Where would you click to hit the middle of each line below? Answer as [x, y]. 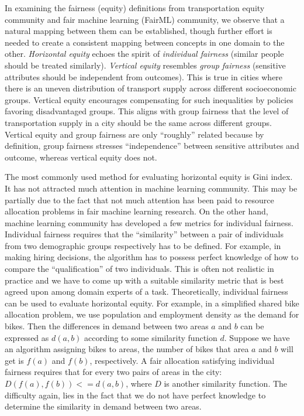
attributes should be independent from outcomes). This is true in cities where [144, 76]
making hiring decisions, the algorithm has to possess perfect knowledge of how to [152, 257]
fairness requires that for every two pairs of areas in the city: [113, 372]
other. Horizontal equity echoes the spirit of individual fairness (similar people [144, 54]
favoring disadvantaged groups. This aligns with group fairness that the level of [147, 111]
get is [14, 360]
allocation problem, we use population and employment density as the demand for [152, 314]
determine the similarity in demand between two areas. [103, 406]
